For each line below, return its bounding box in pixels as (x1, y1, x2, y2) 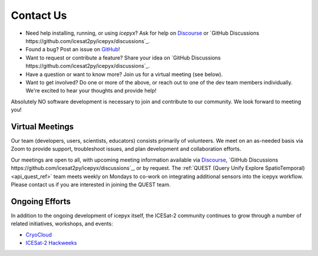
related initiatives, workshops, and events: (11, 220, 113, 227)
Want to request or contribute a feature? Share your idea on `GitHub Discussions (25, 54, 221, 61)
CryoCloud (25, 231, 52, 238)
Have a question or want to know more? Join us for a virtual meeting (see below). (25, 71, 223, 78)
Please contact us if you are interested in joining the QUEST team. (11, 180, 171, 188)
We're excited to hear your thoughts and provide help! (25, 87, 157, 94)
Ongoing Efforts (11, 196, 71, 206)
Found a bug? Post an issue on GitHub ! (25, 46, 120, 53)
